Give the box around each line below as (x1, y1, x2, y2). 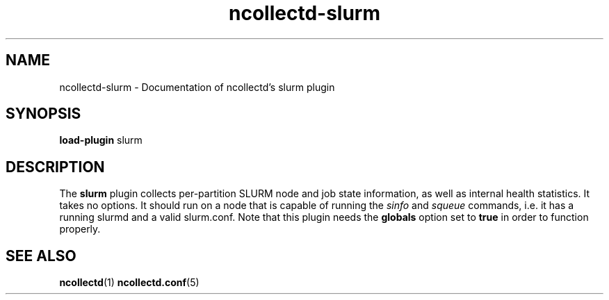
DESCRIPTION (6, 158, 105, 176)
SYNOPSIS (6, 105, 81, 123)
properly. (59, 223, 101, 235)
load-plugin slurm (59, 134, 143, 147)
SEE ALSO (6, 247, 76, 265)
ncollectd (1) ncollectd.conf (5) (59, 276, 200, 289)
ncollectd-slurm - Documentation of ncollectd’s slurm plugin (59, 81, 335, 93)
